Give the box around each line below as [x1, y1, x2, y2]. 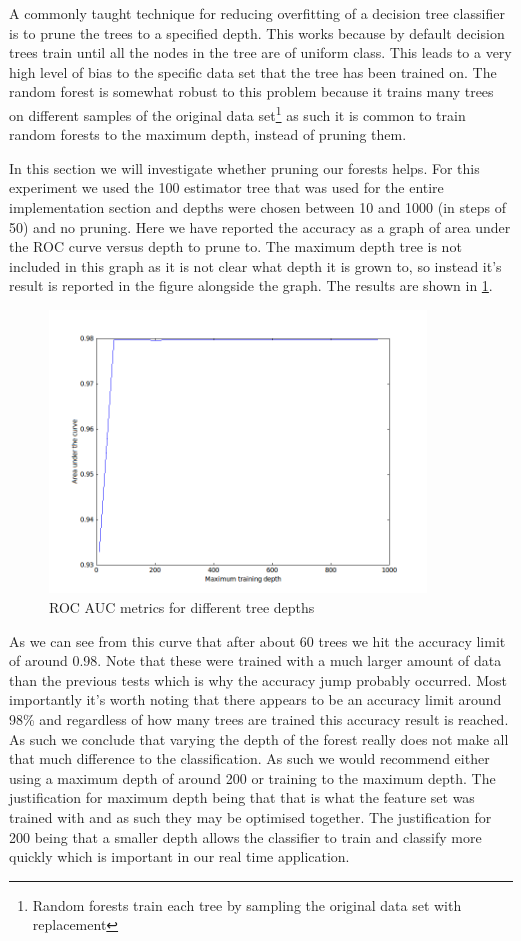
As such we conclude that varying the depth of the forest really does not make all [9, 728, 509, 749]
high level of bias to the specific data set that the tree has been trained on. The [9, 61, 497, 82]
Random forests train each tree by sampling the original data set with [32, 894, 462, 915]
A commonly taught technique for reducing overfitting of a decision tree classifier [9, 3, 505, 23]
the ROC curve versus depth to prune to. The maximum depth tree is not [9, 236, 462, 257]
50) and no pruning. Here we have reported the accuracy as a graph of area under [9, 216, 511, 237]
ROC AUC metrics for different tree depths [49, 597, 315, 618]
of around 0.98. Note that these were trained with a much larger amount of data [9, 650, 502, 671]
